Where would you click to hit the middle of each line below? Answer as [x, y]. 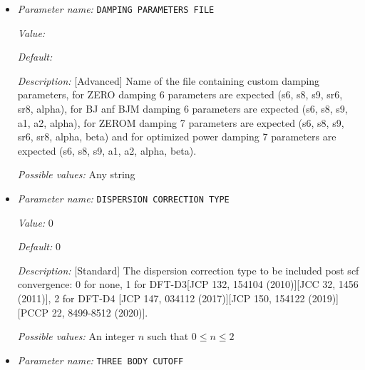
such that [168, 336]
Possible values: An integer [76, 336]
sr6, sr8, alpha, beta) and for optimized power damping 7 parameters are [177, 137]
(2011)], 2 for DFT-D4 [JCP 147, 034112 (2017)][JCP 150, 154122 [161, 298]
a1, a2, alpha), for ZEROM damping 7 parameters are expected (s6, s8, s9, [181, 122]
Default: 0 [39, 246]
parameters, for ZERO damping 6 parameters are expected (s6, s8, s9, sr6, [180, 94]
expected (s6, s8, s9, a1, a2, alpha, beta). [107, 150]
